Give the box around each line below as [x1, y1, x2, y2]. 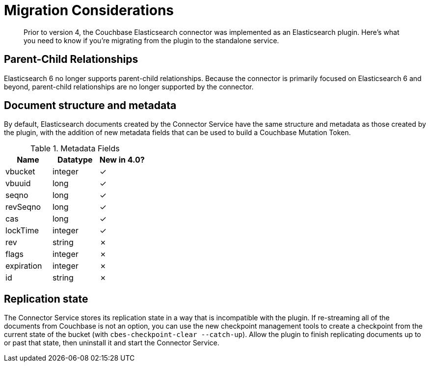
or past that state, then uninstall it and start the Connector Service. [4, 338, 219, 347]
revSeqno [5, 202, 41, 212]
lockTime [5, 225, 39, 236]
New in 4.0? [99, 155, 145, 165]
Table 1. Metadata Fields [30, 143, 120, 154]
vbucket [5, 167, 35, 177]
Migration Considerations [4, 2, 174, 19]
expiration [5, 261, 42, 271]
